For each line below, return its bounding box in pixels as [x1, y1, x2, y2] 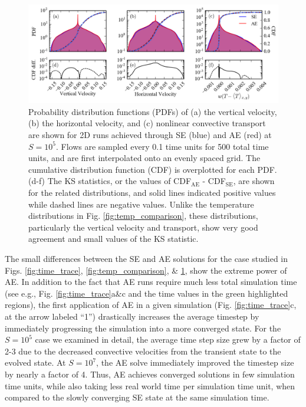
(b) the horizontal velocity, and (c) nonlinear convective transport [28, 117, 266, 129]
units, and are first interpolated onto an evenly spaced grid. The [28, 152, 261, 164]
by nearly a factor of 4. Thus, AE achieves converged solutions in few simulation [5, 367, 295, 380]
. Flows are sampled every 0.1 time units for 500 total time [55, 140, 269, 152]
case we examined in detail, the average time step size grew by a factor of [35, 333, 301, 346]
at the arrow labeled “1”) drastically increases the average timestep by [5, 310, 259, 322]
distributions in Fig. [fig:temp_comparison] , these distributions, [28, 209, 258, 222]
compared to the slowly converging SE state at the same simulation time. [5, 391, 269, 403]
